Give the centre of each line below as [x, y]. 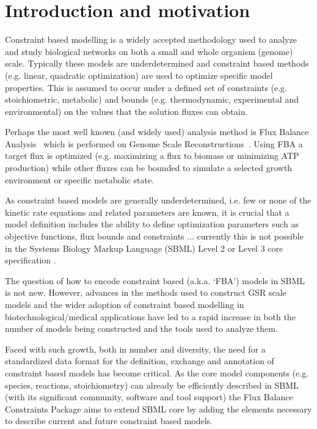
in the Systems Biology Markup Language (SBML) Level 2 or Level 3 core [144, 248]
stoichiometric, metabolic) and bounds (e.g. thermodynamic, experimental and [152, 99]
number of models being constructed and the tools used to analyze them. [141, 328]
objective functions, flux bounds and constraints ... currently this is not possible [154, 236]
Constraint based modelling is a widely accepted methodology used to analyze [151, 39]
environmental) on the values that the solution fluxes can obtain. [126, 111]
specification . [31, 260]
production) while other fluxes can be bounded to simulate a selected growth [149, 168]
